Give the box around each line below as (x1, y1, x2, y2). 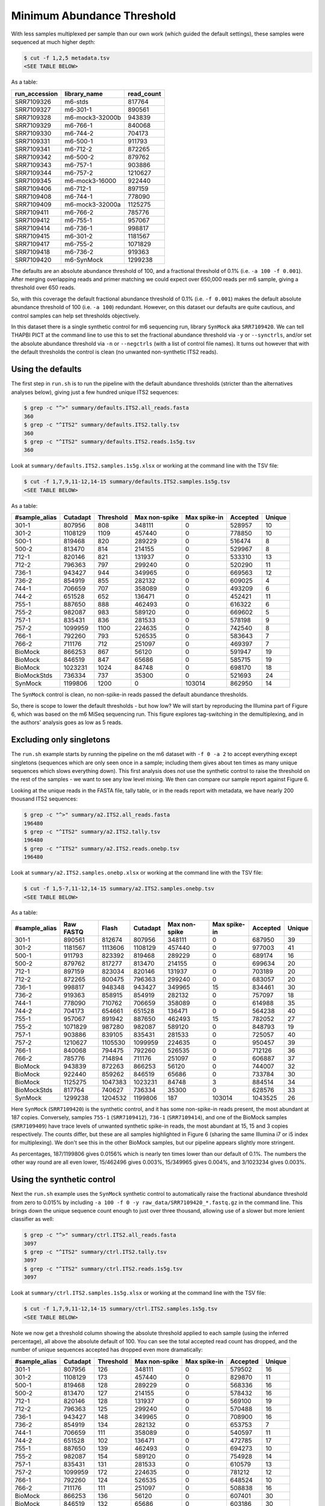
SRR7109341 (14, 145, 51, 153)
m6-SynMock (64, 255, 104, 264)
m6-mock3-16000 (64, 177, 117, 185)
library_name (64, 89, 103, 98)
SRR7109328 (14, 113, 51, 122)
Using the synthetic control (11, 1175, 116, 1185)
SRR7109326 (14, 97, 51, 105)
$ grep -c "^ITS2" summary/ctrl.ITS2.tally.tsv (23, 1249, 167, 1255)
